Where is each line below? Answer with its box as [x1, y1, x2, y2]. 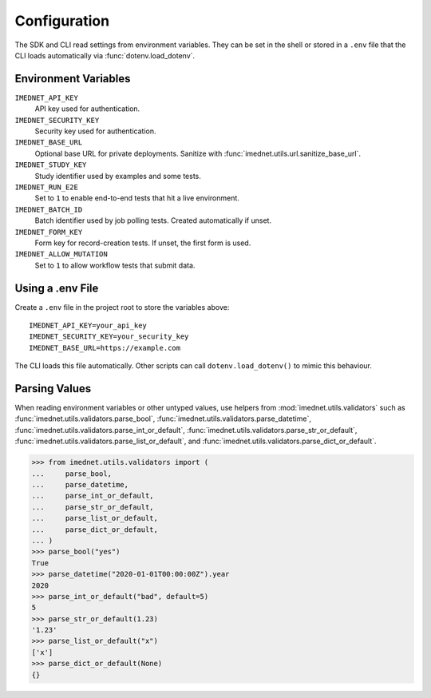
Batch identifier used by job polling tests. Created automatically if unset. [34, 216, 271, 225]
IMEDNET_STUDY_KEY [14, 161, 87, 169]
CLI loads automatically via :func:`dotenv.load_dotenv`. [14, 50, 196, 60]
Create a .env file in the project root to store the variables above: [14, 302, 230, 311]
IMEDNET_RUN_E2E [14, 182, 79, 192]
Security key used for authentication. [34, 126, 156, 136]
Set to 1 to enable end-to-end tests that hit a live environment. [34, 193, 239, 203]
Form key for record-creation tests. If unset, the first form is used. [34, 238, 251, 248]
